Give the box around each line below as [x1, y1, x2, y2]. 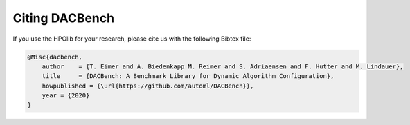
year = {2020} [42, 92, 90, 99]
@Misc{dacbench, [27, 52, 83, 61]
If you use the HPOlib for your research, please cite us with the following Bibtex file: [12, 35, 251, 43]
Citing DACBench [12, 10, 114, 26]
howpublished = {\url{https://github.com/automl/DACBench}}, [42, 81, 254, 90]
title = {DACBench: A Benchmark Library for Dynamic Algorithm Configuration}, [42, 73, 335, 80]
